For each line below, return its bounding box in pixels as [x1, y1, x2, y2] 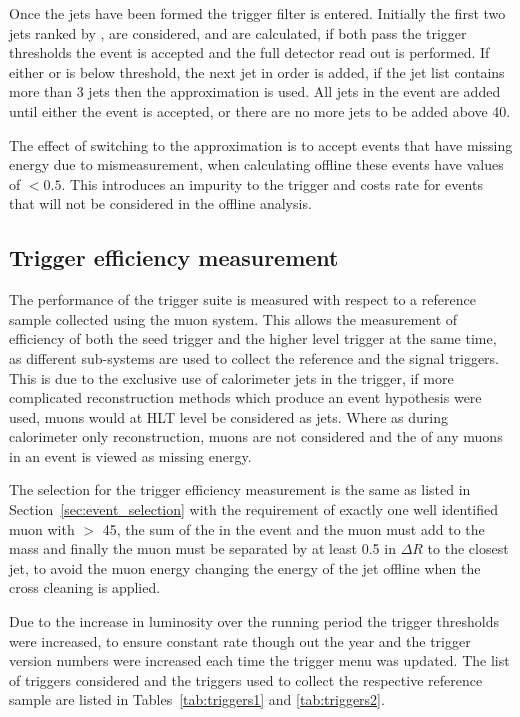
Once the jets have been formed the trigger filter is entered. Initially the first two [9, 3, 506, 23]
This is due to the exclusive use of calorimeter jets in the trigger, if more [9, 367, 454, 388]
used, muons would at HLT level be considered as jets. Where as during [9, 406, 449, 427]
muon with [9, 518, 75, 539]
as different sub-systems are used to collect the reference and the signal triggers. [9, 347, 499, 368]
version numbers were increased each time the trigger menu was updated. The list [9, 650, 510, 671]
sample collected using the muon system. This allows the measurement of [9, 308, 458, 329]
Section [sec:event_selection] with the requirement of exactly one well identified [9, 499, 499, 520]
